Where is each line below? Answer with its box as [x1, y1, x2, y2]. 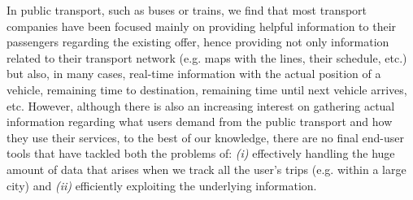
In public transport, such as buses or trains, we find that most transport [7, 2, 367, 18]
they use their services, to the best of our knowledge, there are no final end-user [7, 128, 405, 146]
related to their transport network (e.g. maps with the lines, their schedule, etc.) [7, 49, 407, 66]
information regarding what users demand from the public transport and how [7, 113, 393, 130]
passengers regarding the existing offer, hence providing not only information [7, 33, 389, 50]
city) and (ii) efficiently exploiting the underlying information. [7, 176, 317, 193]
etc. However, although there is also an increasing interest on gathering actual [7, 97, 395, 114]
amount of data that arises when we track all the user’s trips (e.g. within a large [7, 160, 406, 177]
